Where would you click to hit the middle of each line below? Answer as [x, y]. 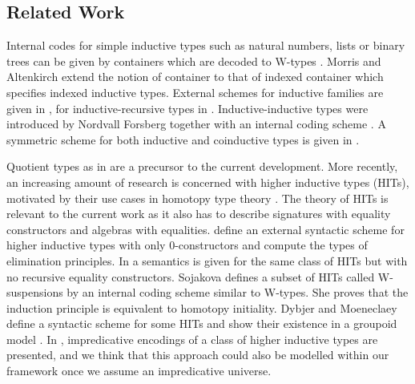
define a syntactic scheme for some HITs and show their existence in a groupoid [202, 323]
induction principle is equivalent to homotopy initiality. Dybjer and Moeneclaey [202, 307]
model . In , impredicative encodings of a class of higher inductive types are [192, 339]
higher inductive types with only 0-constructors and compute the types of [187, 245]
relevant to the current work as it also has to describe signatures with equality [199, 214]
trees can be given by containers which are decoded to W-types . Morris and [194, 61]
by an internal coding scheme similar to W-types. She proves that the [238, 292]
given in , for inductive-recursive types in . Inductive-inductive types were [187, 108]
